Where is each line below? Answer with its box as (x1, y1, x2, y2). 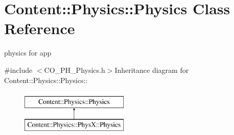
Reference (4, 18, 75, 39)
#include (4, 64, 33, 75)
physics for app (4, 47, 52, 58)
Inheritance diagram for (114, 64, 189, 75)
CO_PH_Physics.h (44, 64, 105, 75)
